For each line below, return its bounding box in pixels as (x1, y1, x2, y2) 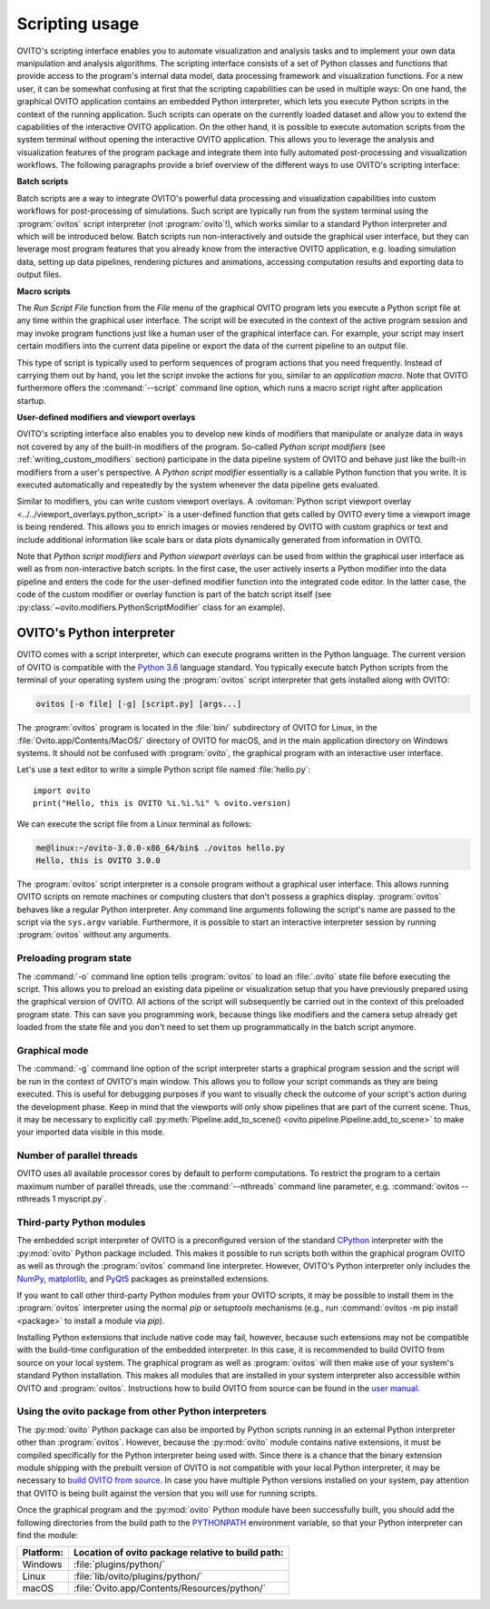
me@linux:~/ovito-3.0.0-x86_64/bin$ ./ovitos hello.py (35, 842, 285, 853)
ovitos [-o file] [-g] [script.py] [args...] (35, 699, 242, 710)
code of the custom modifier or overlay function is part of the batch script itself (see (16, 589, 331, 600)
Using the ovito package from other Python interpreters (16, 1405, 267, 1418)
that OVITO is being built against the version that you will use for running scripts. (16, 1487, 318, 1498)
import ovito (33, 785, 91, 796)
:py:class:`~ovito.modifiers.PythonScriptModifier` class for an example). (16, 602, 286, 613)
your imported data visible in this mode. (16, 1126, 165, 1138)
